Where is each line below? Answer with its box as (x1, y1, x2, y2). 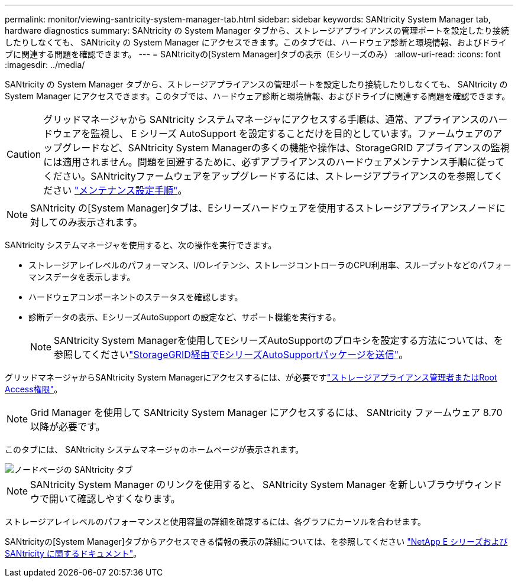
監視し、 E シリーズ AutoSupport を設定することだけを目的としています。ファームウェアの (90, 128, 493, 139)
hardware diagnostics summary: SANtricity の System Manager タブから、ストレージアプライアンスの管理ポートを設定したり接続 (5, 25, 509, 35)
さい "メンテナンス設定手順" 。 (53, 184, 187, 196)
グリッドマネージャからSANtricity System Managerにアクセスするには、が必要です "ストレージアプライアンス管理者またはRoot (5, 372, 497, 382)
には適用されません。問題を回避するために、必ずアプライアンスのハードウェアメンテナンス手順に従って (43, 156, 505, 168)
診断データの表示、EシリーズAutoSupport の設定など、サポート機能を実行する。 (28, 312, 341, 322)
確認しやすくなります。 (77, 493, 180, 505)
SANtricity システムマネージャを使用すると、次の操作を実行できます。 (5, 240, 277, 250)
